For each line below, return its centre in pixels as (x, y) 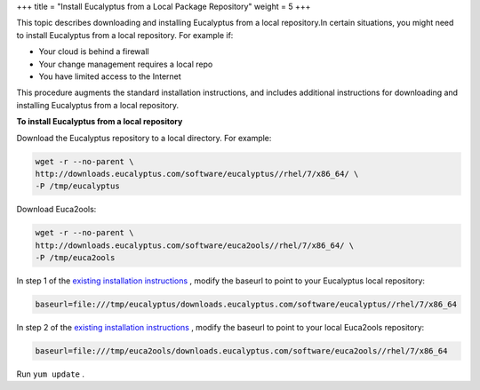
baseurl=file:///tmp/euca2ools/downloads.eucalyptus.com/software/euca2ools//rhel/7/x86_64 (241, 350)
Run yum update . (50, 374)
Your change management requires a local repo (126, 64)
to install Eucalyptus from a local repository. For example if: (125, 35)
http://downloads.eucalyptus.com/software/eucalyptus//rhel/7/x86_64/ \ (197, 174)
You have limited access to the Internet (110, 76)
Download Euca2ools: (56, 210)
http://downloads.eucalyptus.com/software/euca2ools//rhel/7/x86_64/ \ (195, 245)
